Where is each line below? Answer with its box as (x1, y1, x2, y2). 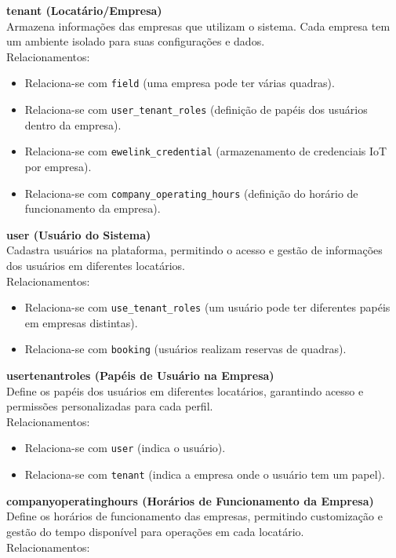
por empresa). (24, 158, 92, 174)
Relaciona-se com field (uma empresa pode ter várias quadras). (24, 75, 335, 91)
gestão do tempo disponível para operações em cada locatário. (6, 523, 304, 539)
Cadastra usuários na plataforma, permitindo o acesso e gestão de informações (6, 242, 383, 258)
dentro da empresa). (24, 116, 122, 133)
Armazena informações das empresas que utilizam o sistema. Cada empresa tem (6, 17, 391, 34)
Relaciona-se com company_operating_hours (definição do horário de (24, 184, 358, 201)
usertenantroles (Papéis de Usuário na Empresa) (6, 367, 274, 384)
